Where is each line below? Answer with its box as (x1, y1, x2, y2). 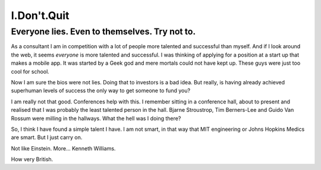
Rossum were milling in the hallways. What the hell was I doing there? (11, 115, 181, 122)
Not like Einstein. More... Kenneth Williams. (11, 144, 116, 152)
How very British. (11, 156, 53, 163)
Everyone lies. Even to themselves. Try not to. (11, 26, 196, 37)
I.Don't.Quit (11, 9, 70, 22)
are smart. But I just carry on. (11, 134, 83, 141)
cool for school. (11, 68, 50, 75)
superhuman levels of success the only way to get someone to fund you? (11, 87, 190, 95)
